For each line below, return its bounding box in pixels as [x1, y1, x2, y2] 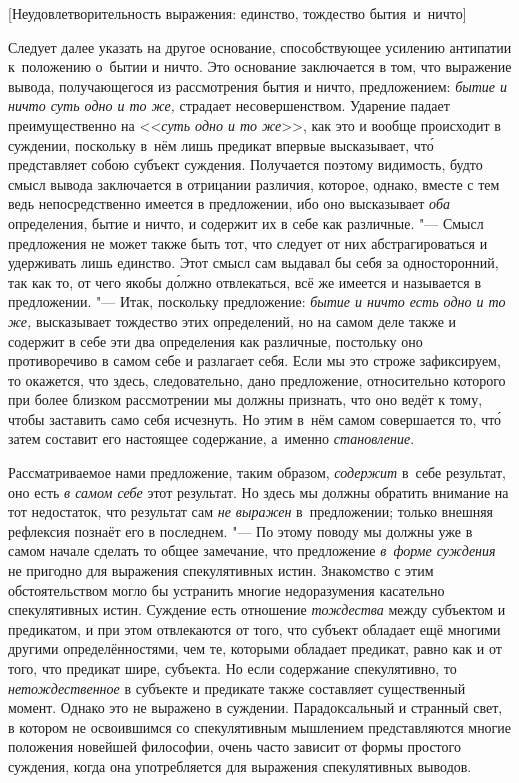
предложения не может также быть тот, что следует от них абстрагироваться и [8, 232, 488, 253]
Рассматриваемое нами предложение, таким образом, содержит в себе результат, [8, 462, 506, 483]
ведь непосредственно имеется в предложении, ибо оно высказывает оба [8, 193, 450, 214]
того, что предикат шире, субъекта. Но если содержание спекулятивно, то [8, 658, 457, 678]
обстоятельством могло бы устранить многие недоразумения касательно [8, 579, 445, 600]
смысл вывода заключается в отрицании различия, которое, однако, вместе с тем [8, 173, 500, 194]
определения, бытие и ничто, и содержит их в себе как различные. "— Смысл [8, 212, 484, 233]
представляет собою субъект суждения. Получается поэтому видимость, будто [8, 154, 483, 175]
